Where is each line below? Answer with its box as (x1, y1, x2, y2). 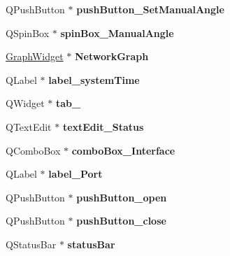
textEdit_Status (62, 119, 144, 134)
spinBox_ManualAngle (60, 25, 174, 40)
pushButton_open (76, 190, 167, 204)
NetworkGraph (74, 49, 149, 64)
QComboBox (6, 143, 61, 157)
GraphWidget (6, 49, 64, 64)
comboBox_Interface (71, 143, 175, 157)
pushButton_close (76, 213, 166, 228)
